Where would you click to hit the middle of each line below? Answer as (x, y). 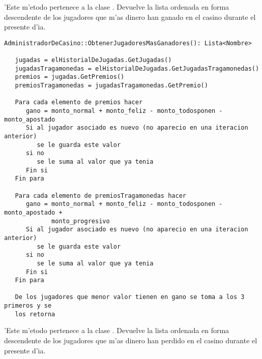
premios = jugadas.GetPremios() (70, 77)
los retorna (35, 314)
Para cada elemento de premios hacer (79, 102)
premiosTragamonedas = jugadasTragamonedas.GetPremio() (111, 86)
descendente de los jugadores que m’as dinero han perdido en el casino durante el (131, 340)
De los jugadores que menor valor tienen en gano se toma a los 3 (130, 297)
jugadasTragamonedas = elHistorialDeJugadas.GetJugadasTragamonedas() (137, 68)
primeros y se (28, 306)
